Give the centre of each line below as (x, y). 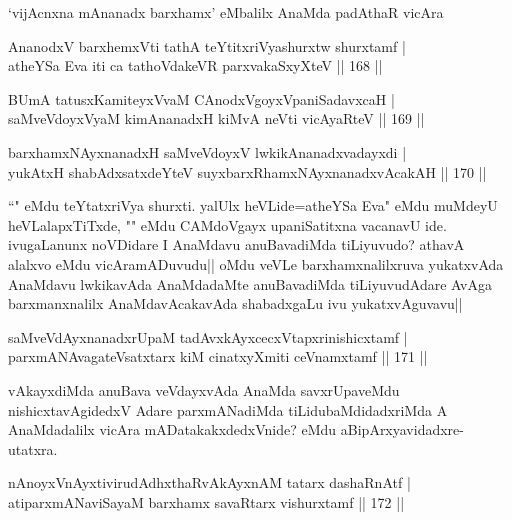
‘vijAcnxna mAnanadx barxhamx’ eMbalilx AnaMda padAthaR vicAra (226, 12)
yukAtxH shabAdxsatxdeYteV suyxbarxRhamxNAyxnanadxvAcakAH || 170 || (247, 171)
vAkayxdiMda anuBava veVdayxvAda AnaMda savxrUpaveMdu (204, 389)
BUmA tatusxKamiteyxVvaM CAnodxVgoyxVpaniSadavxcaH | (201, 98)
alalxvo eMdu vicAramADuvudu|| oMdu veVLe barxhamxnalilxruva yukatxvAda (256, 263)
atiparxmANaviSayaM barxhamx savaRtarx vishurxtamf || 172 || (206, 501)
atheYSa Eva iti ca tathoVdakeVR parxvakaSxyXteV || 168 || (195, 65)
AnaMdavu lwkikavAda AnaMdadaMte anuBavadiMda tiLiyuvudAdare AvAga (250, 283)
